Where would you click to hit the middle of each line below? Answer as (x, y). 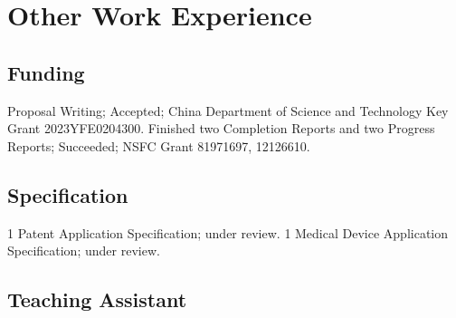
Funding (46, 72)
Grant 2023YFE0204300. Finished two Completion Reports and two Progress (221, 128)
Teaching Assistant (97, 299)
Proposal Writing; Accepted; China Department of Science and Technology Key (228, 110)
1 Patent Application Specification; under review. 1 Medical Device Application (228, 232)
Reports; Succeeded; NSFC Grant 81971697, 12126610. (159, 145)
